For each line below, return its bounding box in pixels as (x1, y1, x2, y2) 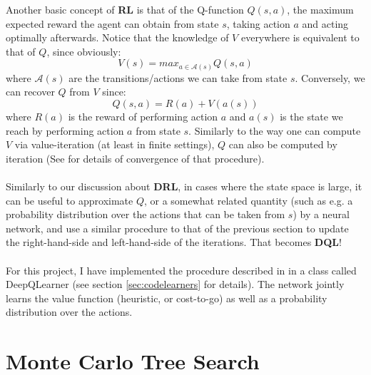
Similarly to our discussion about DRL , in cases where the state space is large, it (6, 179, 362, 194)
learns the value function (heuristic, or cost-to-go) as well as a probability (6, 290, 327, 305)
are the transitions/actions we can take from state (68, 70, 288, 85)
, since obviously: (46, 43, 121, 58)
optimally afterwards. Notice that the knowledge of (6, 30, 229, 45)
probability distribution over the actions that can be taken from (6, 207, 285, 222)
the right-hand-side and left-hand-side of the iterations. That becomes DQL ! (6, 235, 342, 250)
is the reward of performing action (68, 109, 218, 124)
